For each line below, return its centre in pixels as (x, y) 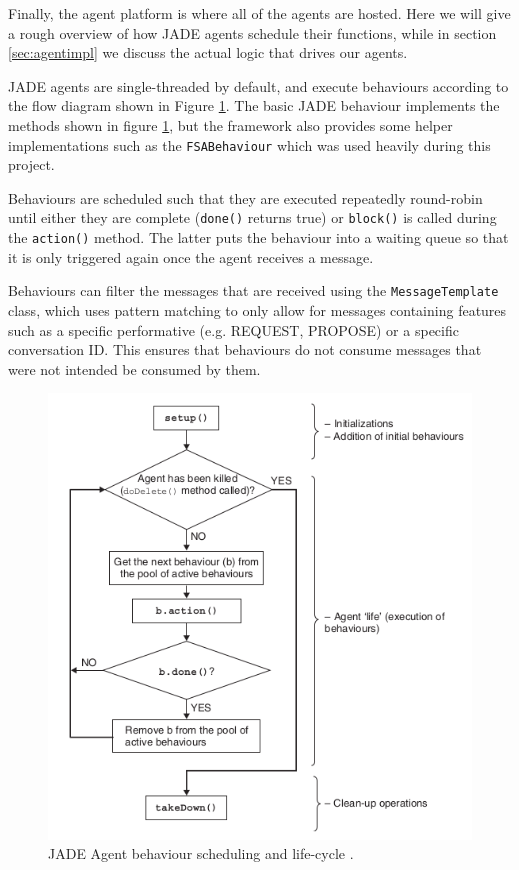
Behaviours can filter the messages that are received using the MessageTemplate (253, 290)
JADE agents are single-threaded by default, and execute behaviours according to (258, 85)
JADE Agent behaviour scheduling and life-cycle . (201, 853)
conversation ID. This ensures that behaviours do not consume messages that (245, 349)
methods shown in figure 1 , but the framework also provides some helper (230, 124)
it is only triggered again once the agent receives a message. (191, 256)
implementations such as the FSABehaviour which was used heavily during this (249, 144)
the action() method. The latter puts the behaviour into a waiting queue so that (258, 237)
